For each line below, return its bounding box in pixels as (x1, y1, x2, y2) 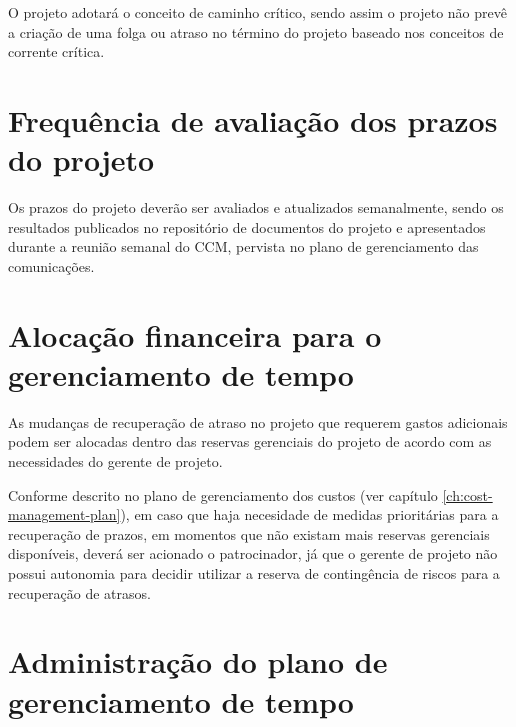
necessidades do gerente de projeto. (8, 450, 223, 471)
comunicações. (8, 255, 95, 276)
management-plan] (8, 504, 121, 525)
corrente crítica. (8, 41, 105, 62)
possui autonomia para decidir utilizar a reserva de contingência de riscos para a (8, 562, 500, 583)
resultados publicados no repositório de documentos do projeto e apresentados (8, 216, 486, 237)
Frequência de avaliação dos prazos (8, 99, 498, 140)
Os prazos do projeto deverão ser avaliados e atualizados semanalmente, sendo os (8, 197, 504, 218)
